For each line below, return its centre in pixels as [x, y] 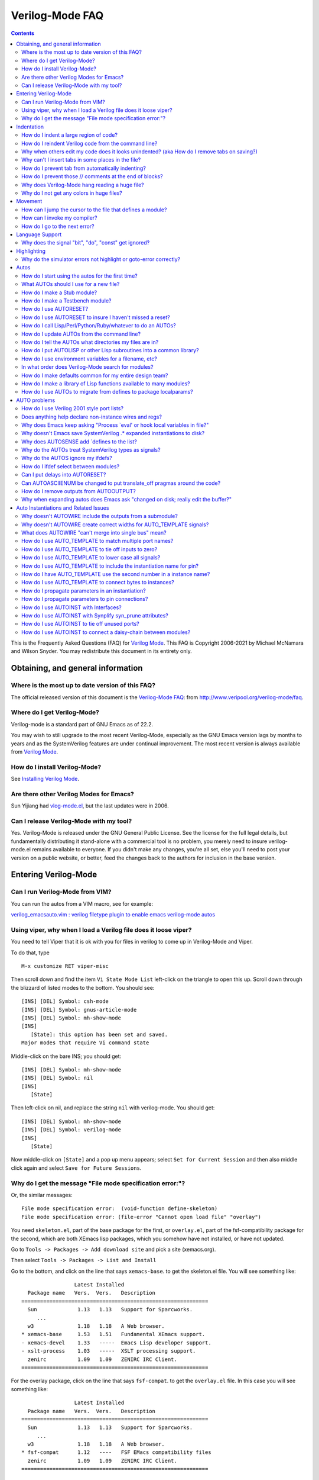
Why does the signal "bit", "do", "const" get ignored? [86, 243]
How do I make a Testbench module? [66, 301]
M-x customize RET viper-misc [65, 966]
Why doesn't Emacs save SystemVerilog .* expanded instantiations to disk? [113, 433]
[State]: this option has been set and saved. [99, 1034]
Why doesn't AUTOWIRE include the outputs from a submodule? [100, 516]
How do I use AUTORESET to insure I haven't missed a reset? [96, 317]
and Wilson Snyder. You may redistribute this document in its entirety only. [101, 651]
